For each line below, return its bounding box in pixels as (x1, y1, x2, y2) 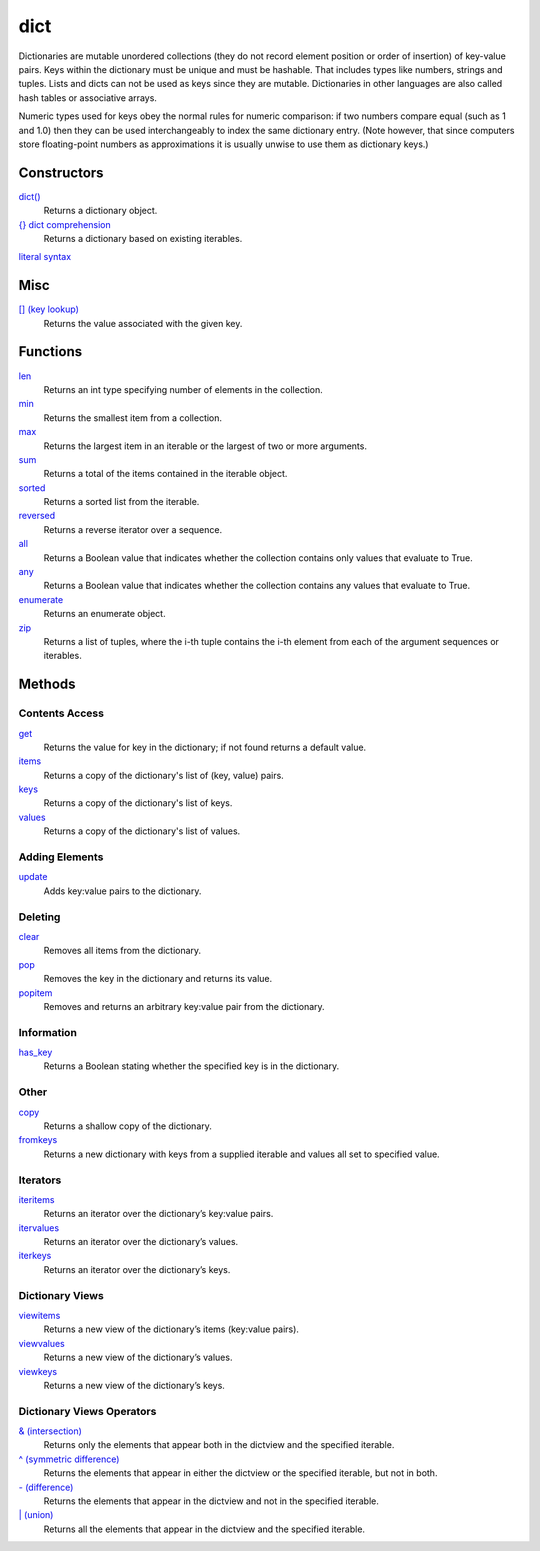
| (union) (18, 1509, 54, 1521)
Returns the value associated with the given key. (43, 317, 243, 329)
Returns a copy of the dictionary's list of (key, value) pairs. (43, 769, 284, 781)
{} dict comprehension (18, 218, 111, 230)
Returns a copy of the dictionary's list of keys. (43, 797, 233, 809)
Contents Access (18, 706, 105, 720)
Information (18, 1025, 77, 1039)
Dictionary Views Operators (18, 1404, 157, 1418)
